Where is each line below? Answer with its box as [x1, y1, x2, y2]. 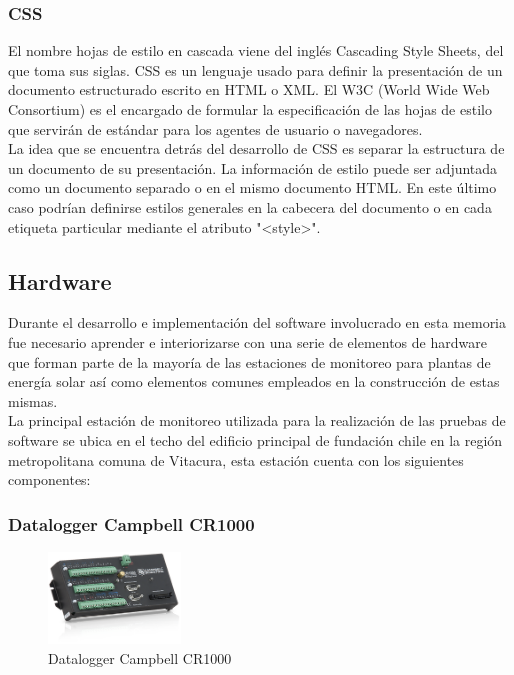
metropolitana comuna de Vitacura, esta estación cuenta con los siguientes [8, 449, 464, 470]
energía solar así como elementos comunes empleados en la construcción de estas [8, 371, 500, 392]
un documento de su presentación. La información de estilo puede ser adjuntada [8, 157, 498, 178]
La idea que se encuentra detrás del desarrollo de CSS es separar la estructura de [8, 138, 505, 159]
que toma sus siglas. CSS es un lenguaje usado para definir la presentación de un [8, 59, 503, 80]
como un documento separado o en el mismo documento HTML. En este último [8, 177, 497, 198]
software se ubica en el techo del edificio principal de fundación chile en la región [8, 429, 503, 450]
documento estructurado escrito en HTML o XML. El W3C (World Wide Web [8, 79, 490, 100]
